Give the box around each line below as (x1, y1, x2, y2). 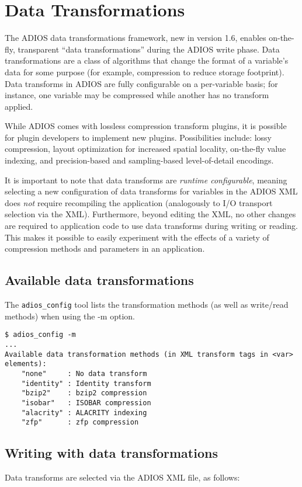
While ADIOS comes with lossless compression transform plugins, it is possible (5, 120, 287, 132)
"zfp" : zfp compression (21, 418, 139, 427)
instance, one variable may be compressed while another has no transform (5, 89, 269, 101)
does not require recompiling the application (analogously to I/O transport (5, 196, 273, 208)
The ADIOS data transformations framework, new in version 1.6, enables (5, 32, 266, 44)
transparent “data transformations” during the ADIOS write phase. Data (18, 43, 280, 55)
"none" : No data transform (21, 369, 147, 378)
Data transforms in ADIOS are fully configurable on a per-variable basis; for (5, 77, 278, 89)
